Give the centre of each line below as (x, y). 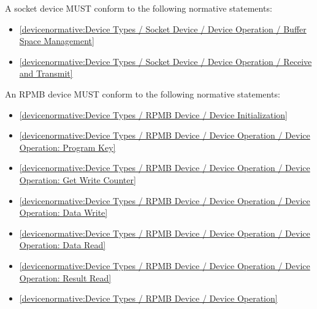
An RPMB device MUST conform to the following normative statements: (143, 93)
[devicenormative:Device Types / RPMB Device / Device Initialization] (153, 114)
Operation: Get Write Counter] (78, 179)
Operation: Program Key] (67, 147)
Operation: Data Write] (63, 212)
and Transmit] (46, 73)
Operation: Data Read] (63, 245)
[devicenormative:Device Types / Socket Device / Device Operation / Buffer (163, 29)
